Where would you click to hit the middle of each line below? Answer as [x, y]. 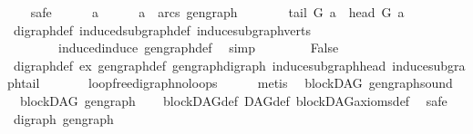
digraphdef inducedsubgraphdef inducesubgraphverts [162, 29]
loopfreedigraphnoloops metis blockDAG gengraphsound [271, 83]
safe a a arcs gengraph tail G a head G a [217, 12]
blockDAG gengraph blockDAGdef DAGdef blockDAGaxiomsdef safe [233, 100]
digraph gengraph [63, 118]
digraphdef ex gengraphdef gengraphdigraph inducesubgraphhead [200, 65]
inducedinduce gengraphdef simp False [198, 48]
